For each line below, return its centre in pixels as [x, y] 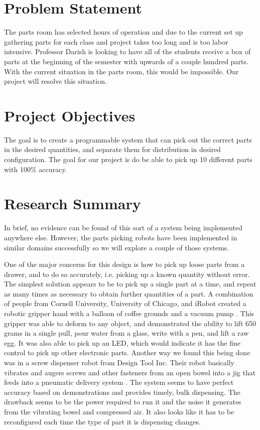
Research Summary [73, 203]
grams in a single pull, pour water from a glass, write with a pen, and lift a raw [126, 333]
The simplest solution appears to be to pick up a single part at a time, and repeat [130, 284]
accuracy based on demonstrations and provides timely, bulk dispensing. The [122, 392]
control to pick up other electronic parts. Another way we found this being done [127, 352]
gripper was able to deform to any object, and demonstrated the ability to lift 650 [130, 323]
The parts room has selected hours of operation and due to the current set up [123, 32]
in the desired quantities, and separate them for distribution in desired [112, 149]
